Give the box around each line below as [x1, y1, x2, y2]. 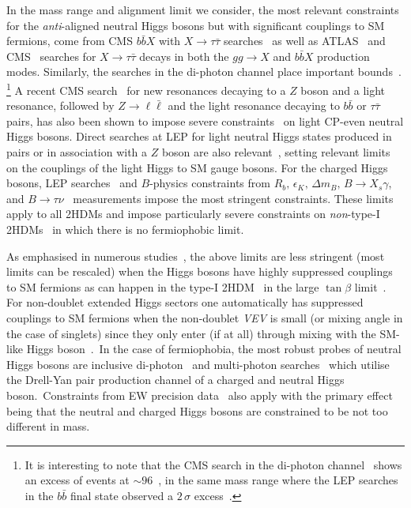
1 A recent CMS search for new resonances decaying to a [6, 79, 286, 98]
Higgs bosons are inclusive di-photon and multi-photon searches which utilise [6, 356, 390, 372]
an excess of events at [25, 472, 130, 488]
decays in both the [139, 47, 229, 64]
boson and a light [300, 81, 386, 98]
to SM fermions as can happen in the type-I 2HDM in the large [6, 278, 319, 295]
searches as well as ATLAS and [224, 32, 386, 49]
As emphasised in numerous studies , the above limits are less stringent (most [6, 247, 385, 264]
